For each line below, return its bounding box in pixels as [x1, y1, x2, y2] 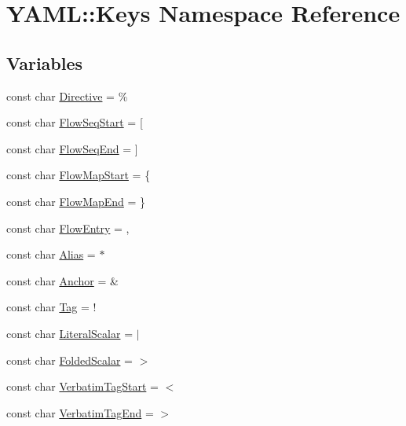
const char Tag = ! [6, 299, 97, 315]
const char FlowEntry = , [6, 219, 130, 236]
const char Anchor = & [6, 272, 119, 288]
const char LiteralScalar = [6, 325, 134, 341]
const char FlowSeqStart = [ [6, 114, 143, 130]
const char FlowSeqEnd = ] [6, 140, 138, 156]
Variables [6, 50, 83, 75]
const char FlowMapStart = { [6, 167, 151, 183]
